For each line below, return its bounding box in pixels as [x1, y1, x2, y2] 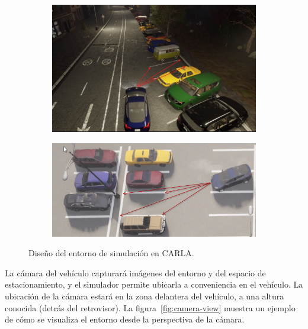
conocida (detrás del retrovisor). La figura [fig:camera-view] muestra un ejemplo [5, 301, 296, 314]
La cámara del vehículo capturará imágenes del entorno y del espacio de [5, 266, 266, 279]
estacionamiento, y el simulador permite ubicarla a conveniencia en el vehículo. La [5, 278, 303, 291]
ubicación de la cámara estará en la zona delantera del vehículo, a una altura [5, 289, 284, 302]
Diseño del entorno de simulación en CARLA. [28, 247, 194, 259]
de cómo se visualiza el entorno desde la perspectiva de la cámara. [5, 313, 245, 325]
